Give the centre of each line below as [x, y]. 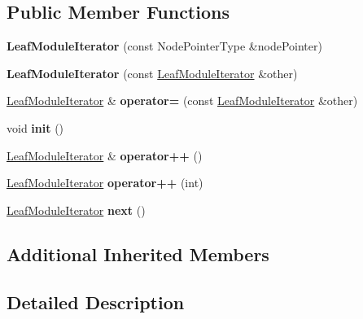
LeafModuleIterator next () [76, 210]
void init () [35, 127]
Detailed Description [96, 302]
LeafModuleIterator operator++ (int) [105, 183]
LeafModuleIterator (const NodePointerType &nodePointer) [164, 46]
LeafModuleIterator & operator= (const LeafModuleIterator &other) [182, 101]
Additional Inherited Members [138, 253]
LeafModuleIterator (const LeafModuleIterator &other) [152, 73]
